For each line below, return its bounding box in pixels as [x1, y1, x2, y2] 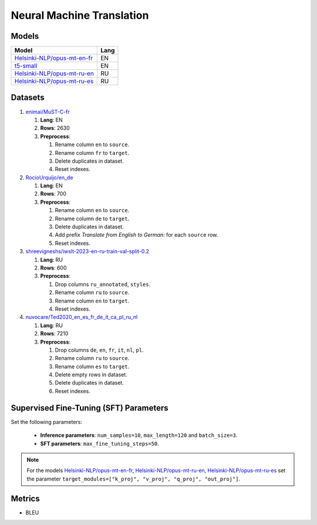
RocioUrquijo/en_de [25, 174, 73, 181]
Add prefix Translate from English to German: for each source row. [55, 231, 218, 238]
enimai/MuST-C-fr [25, 108, 70, 115]
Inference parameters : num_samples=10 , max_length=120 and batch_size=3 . [40, 432, 238, 439]
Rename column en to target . [55, 297, 130, 304]
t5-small [14, 62, 38, 70]
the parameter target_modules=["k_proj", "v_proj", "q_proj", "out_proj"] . [26, 475, 241, 482]
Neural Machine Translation [11, 9, 149, 22]
